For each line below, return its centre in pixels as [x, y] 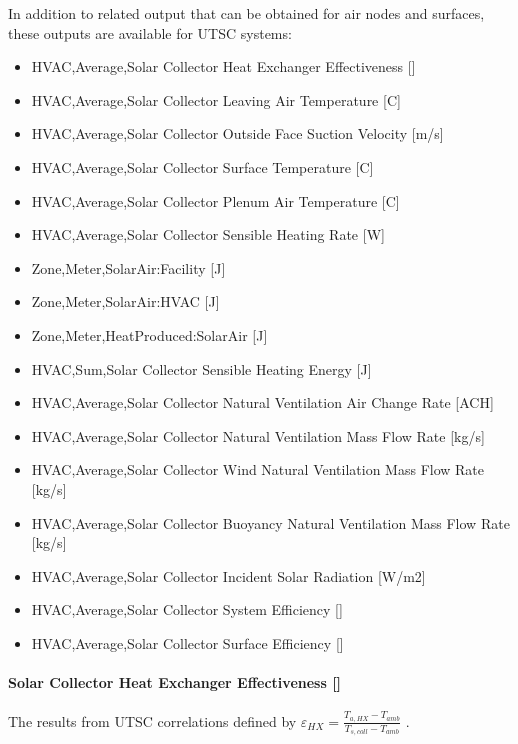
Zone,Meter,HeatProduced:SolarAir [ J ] [149, 334]
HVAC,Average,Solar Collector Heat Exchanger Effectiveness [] [223, 66]
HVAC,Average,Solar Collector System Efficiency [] [187, 609]
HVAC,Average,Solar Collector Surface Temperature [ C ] [202, 166]
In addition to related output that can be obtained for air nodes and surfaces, [246, 13]
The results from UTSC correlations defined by [152, 720]
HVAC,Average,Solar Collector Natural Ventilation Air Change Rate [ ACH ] [262, 402]
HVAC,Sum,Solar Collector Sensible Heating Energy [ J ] [201, 368]
